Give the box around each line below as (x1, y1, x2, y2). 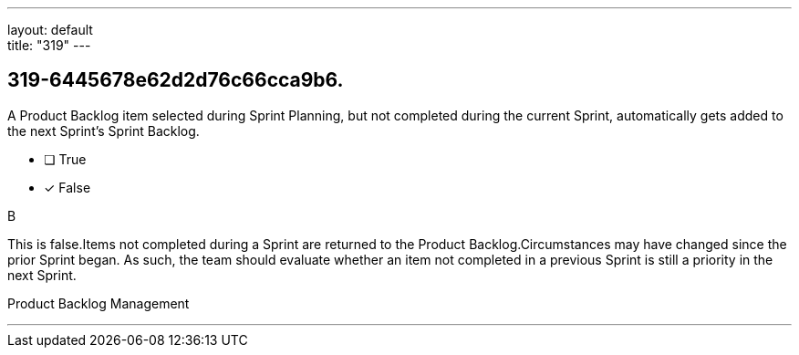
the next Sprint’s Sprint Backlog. (7, 122, 200, 139)
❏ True (44, 151, 87, 167)
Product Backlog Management (7, 295, 190, 311)
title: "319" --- (7, 37, 91, 53)
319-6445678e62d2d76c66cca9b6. (7, 68, 344, 92)
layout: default (7, 22, 93, 37)
